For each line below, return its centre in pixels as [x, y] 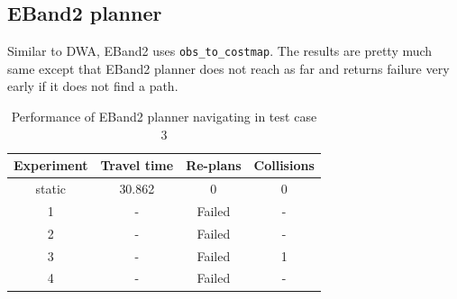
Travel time [137, 165]
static [51, 189]
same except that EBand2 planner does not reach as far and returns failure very [228, 68]
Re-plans [214, 165]
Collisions [284, 165]
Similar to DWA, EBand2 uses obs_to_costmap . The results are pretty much [220, 51]
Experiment [51, 165]
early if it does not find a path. [93, 86]
